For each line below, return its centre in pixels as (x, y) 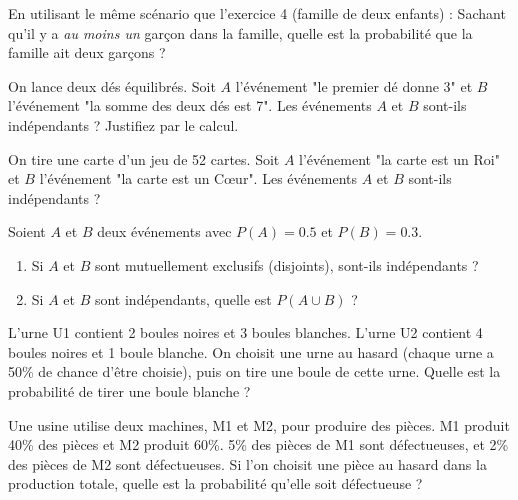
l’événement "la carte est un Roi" (399, 158)
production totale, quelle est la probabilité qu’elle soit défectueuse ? (215, 483)
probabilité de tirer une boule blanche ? (129, 390)
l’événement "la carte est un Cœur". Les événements (198, 178)
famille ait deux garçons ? (87, 52)
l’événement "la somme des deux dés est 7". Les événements (190, 105)
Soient (27, 231)
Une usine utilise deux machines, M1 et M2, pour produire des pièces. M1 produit (259, 424)
